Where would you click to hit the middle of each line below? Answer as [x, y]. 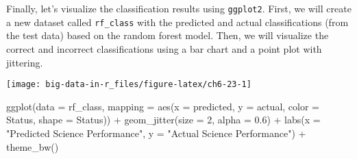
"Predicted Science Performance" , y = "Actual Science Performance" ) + [156, 133]
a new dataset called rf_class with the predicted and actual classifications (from [177, 22]
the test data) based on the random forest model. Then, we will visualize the [168, 35]
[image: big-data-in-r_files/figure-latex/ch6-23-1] [129, 85]
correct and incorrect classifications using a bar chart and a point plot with [164, 48]
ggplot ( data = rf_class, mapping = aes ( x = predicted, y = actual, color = [163, 106]
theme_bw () [33, 146]
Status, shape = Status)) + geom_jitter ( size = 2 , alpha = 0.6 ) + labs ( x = [163, 120]
